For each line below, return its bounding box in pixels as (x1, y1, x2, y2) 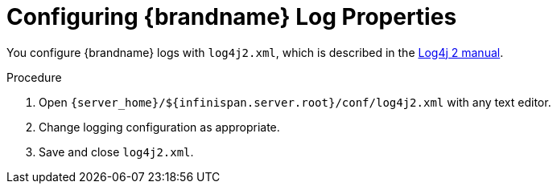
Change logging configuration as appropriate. (39, 119, 280, 134)
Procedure (6, 70, 62, 84)
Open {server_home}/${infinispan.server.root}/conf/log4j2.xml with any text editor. (39, 95, 551, 109)
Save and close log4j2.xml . (39, 144, 194, 159)
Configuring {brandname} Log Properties (6, 3, 457, 30)
